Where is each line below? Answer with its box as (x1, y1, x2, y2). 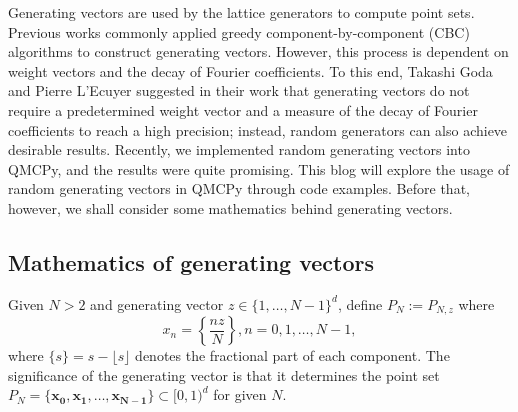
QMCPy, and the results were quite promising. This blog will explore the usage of (8, 158, 510, 179)
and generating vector (90, 293, 224, 314)
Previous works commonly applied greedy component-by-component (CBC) (8, 21, 470, 42)
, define (337, 293, 383, 314)
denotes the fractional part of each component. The (135, 345, 450, 366)
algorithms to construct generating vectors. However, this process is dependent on (8, 41, 509, 62)
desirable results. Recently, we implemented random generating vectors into (8, 139, 470, 160)
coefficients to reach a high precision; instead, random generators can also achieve (8, 119, 508, 140)
